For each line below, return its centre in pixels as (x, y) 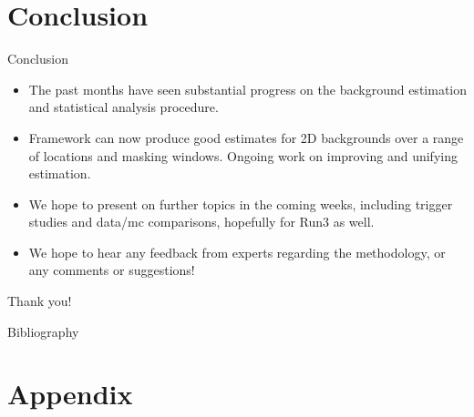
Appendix (70, 394)
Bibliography (43, 331)
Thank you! (40, 301)
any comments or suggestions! (112, 270)
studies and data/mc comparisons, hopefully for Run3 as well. (201, 222)
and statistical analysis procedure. (124, 107)
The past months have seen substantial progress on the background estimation (248, 89)
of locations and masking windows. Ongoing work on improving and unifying (243, 155)
